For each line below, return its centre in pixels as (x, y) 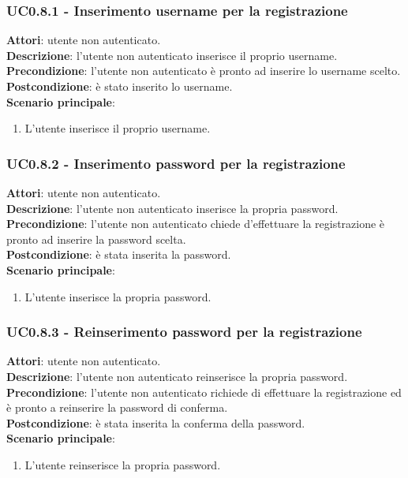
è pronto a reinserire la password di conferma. (117, 407)
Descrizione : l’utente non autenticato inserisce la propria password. (172, 208)
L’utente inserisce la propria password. (118, 296)
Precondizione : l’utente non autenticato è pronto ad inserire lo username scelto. (204, 71)
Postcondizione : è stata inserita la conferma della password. (156, 422)
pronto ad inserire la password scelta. (96, 239)
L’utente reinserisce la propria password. (123, 464)
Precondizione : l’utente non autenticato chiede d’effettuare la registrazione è (196, 224)
